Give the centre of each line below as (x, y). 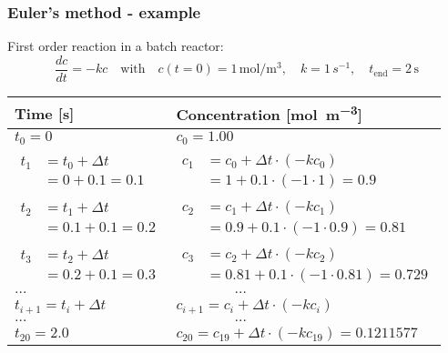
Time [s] (45, 113)
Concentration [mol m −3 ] (269, 113)
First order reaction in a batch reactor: (116, 46)
